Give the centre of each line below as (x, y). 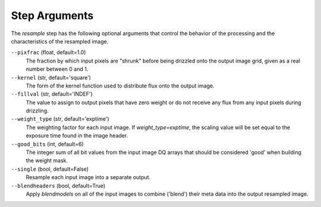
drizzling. (37, 111)
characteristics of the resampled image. (60, 41)
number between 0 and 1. (57, 69)
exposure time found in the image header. (77, 136)
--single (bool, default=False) (50, 169)
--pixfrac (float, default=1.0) (48, 52)
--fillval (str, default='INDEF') (52, 94)
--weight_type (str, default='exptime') (60, 119)
